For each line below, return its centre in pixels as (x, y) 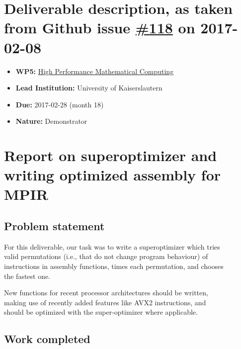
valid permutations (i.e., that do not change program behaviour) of (106, 256)
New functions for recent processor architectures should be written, (106, 293)
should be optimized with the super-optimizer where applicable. (101, 312)
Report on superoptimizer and (111, 155)
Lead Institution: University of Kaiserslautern (89, 88)
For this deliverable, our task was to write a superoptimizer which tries (112, 246)
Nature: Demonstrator (51, 121)
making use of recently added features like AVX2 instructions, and (105, 302)
